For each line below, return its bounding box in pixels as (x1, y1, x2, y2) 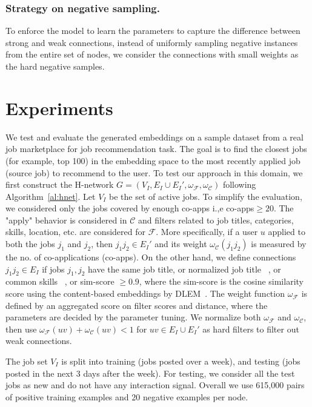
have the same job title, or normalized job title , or (88, 262, 281, 275)
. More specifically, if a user (156, 225, 258, 238)
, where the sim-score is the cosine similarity (139, 275, 304, 288)
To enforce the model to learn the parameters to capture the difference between (5, 24, 300, 37)
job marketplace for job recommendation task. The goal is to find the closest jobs (5, 142, 307, 155)
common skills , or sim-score (5, 275, 115, 288)
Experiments (5, 95, 113, 120)
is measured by (251, 237, 307, 250)
